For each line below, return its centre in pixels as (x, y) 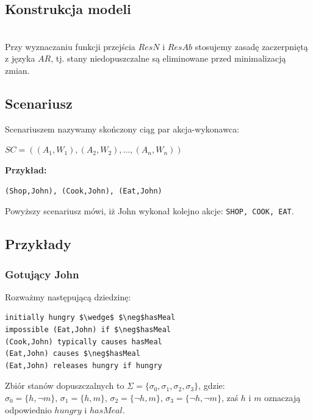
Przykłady (38, 244)
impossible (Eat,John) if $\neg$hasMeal (88, 330)
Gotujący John (42, 274)
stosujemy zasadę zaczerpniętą (251, 46)
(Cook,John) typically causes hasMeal (84, 342)
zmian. (17, 70)
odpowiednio (28, 409)
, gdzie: (212, 386)
